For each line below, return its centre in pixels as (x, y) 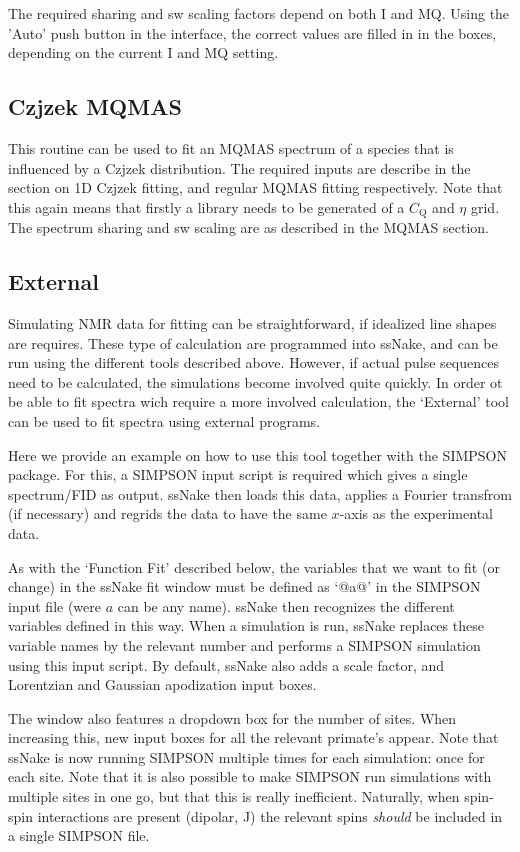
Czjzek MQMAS (95, 106)
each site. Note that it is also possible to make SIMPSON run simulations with (250, 776)
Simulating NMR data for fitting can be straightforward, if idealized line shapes (252, 323)
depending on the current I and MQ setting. (143, 52)
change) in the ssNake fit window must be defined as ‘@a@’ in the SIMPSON (244, 586)
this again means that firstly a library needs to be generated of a (206, 206)
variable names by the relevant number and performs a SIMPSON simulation (244, 644)
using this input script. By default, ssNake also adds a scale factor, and (226, 664)
